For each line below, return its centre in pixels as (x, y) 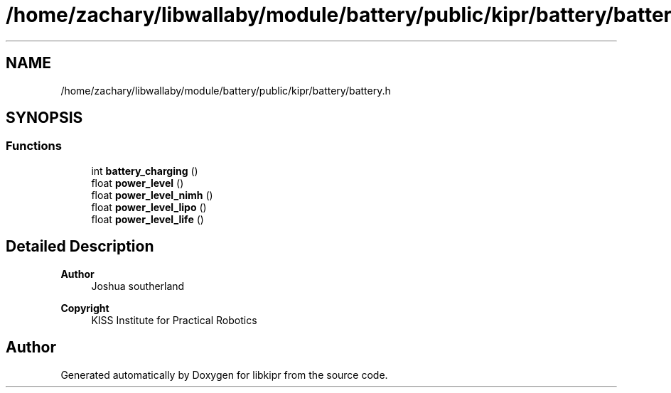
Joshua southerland (138, 286)
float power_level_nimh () (152, 195)
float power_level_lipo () (149, 207)
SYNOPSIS (44, 118)
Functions (34, 146)
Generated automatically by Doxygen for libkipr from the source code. (224, 375)
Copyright (85, 308)
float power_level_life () (147, 219)
